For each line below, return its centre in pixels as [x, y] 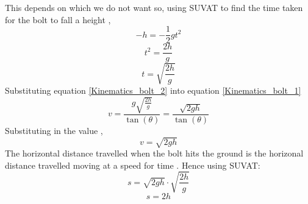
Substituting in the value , [54, 131]
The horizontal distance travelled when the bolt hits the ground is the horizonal [154, 153]
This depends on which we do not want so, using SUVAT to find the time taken [154, 7]
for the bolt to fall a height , [58, 19]
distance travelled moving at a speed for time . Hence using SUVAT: [133, 165]
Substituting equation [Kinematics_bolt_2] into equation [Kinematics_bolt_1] [153, 90]
